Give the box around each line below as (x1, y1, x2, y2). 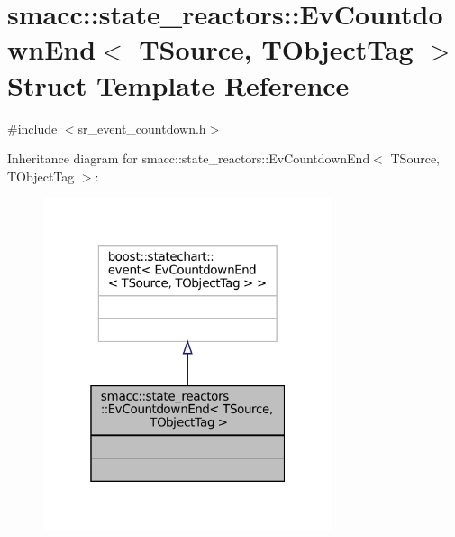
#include (7, 118, 58, 137)
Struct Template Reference (7, 66, 350, 103)
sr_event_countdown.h (77, 118, 206, 137)
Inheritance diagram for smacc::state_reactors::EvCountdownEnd (7, 149, 370, 168)
